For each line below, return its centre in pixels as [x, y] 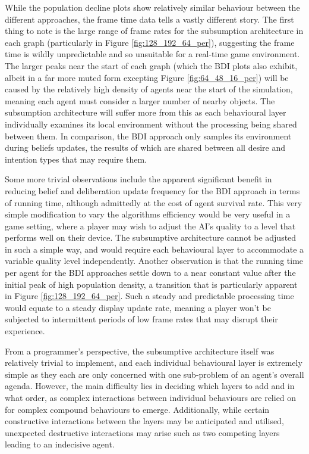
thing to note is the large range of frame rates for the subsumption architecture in [154, 31]
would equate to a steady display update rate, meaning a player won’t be [138, 307]
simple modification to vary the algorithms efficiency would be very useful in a [148, 214]
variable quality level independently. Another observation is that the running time [154, 261]
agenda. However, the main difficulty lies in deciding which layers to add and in [150, 386]
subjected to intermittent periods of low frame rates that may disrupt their [141, 319]
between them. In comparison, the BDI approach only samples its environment [148, 136]
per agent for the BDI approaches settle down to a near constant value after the [150, 273]
